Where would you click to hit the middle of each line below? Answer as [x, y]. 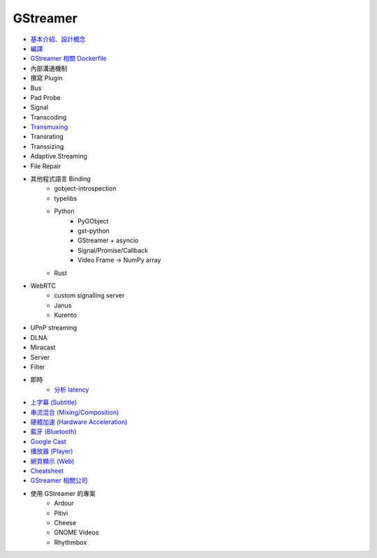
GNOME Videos [76, 533]
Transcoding [49, 117]
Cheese [65, 522]
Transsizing [47, 146]
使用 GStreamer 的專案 [63, 493]
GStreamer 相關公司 [59, 480]
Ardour [64, 504]
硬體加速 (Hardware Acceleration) [79, 422]
